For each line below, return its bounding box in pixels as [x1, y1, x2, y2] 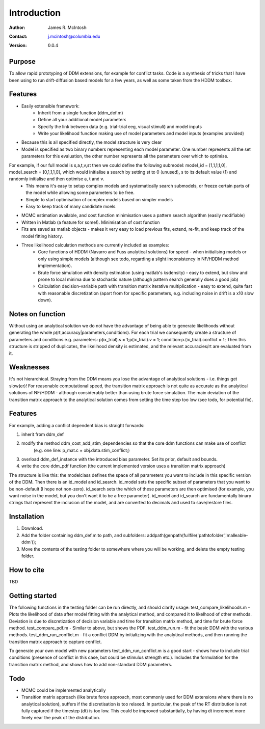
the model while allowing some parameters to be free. [26, 189, 135, 196]
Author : [9, 25, 26, 30]
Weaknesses [9, 363, 50, 372]
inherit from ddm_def [21, 431, 64, 437]
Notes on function [9, 310, 66, 318]
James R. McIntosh [48, 25, 87, 30]
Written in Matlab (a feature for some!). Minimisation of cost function [21, 219, 160, 225]
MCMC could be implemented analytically [21, 687, 106, 693]
